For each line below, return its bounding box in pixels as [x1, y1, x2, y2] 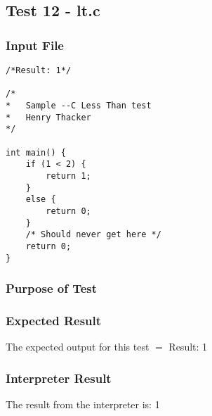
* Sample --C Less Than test [6, 100, 152, 111]
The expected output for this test [6, 339, 150, 354]
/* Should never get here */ [25, 229, 161, 240]
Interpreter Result [6, 369, 112, 386]
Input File [6, 36, 64, 53]
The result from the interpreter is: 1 [6, 397, 160, 412]
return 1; [46, 170, 91, 181]
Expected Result [6, 311, 102, 329]
